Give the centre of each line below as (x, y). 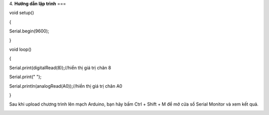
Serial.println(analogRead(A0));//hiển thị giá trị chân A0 (66, 86)
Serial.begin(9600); (29, 31)
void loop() (20, 49)
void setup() (22, 13)
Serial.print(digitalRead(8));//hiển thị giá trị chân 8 (60, 68)
